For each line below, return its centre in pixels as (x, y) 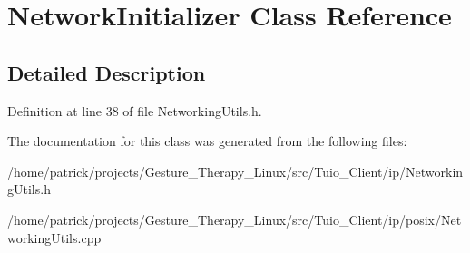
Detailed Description (107, 72)
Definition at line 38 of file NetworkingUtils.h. (135, 110)
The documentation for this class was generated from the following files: (207, 141)
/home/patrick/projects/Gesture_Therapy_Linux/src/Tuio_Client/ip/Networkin (235, 171)
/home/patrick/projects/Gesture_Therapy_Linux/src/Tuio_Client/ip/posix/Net (235, 219)
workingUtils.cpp (54, 237)
